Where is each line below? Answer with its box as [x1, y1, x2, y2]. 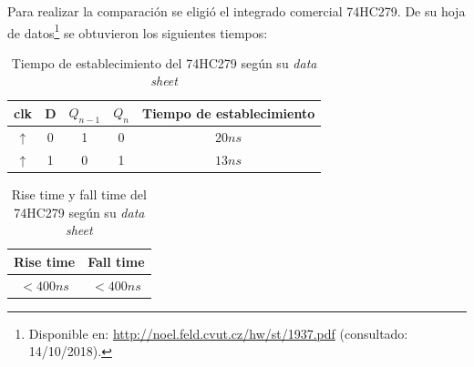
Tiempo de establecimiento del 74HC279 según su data [11, 53, 317, 72]
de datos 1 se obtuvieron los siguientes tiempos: [7, 20, 268, 42]
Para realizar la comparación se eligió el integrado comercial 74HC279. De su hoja [7, 2, 466, 20]
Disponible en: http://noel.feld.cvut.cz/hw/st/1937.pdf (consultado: [28, 323, 408, 342]
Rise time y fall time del [11, 185, 147, 204]
